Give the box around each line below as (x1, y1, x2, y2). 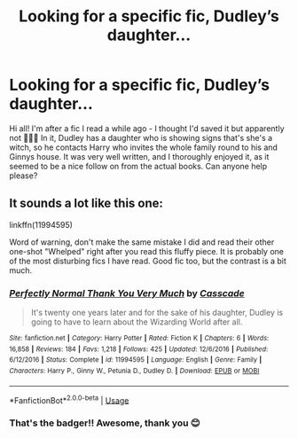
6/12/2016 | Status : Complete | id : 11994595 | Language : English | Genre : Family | (9, 356, 263, 364)
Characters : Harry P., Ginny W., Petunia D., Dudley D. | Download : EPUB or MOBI (9, 366, 260, 376)
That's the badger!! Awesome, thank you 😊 (9, 417, 201, 429)
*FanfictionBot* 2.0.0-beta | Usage (9, 393, 129, 405)
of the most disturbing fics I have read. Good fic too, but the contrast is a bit (9, 255, 286, 266)
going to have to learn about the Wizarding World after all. (30, 317, 243, 327)
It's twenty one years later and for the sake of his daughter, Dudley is (30, 308, 284, 318)
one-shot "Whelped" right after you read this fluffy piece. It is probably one (9, 246, 284, 256)
